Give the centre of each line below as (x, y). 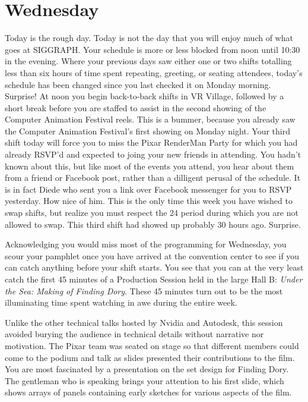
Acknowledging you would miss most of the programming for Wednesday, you (146, 244)
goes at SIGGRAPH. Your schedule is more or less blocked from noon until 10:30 (153, 49)
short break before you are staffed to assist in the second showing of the (136, 107)
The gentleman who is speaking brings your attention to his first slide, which (145, 380)
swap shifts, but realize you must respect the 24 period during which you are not (152, 213)
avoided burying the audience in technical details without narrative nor (134, 334)
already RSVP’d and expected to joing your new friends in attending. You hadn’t (153, 154)
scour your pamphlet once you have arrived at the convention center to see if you (152, 255)
